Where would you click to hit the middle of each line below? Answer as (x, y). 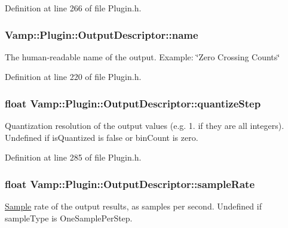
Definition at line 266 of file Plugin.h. (73, 8)
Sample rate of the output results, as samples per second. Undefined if (133, 206)
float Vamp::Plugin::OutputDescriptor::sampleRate (130, 184)
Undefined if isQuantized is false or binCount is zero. (102, 137)
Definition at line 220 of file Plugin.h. (73, 77)
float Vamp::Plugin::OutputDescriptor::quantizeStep (133, 103)
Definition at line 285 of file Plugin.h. (73, 157)
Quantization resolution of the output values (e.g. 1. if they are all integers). (145, 126)
